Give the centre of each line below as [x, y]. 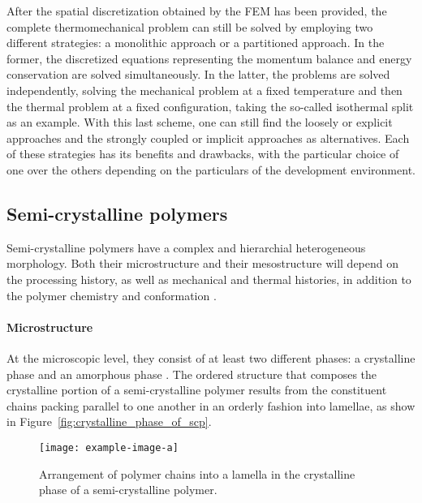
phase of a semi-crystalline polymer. [128, 490]
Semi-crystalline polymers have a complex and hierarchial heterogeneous [186, 247]
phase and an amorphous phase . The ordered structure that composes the [192, 374]
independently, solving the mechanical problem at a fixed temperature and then [205, 90]
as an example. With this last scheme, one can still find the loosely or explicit [200, 122]
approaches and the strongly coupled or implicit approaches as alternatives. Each [208, 138]
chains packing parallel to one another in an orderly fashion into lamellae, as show [211, 405]
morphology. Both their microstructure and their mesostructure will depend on [202, 263]
